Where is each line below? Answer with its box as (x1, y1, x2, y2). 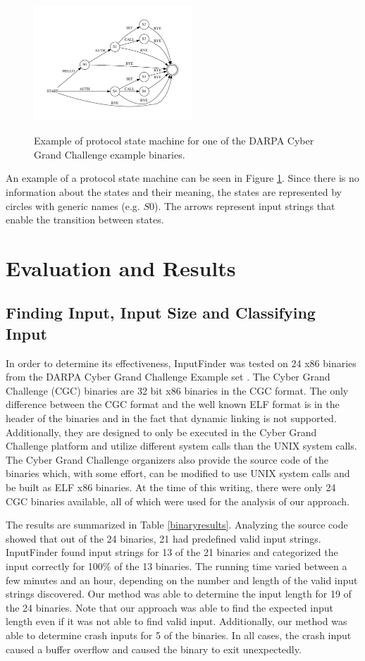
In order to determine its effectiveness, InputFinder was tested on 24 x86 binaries (6, 355, 357, 370)
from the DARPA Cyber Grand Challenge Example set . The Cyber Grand (6, 369, 330, 384)
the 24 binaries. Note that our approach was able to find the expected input (6, 600, 334, 614)
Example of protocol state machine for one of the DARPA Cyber (34, 133, 314, 148)
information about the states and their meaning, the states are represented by (6, 184, 342, 199)
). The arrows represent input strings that (154, 198, 335, 213)
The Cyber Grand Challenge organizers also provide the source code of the (6, 452, 328, 467)
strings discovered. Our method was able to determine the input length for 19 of (6, 586, 352, 601)
